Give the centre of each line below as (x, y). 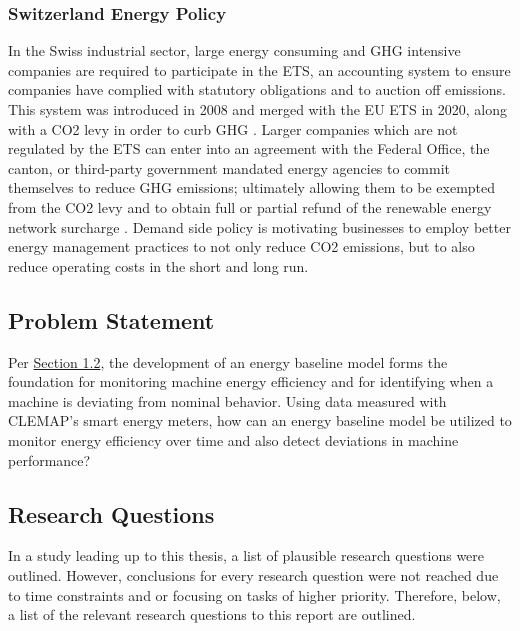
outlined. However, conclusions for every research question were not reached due (253, 574)
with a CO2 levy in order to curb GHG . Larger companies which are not (233, 128)
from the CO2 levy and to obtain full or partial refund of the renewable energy (250, 206)
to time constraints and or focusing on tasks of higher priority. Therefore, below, (254, 594)
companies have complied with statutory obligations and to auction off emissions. (257, 89)
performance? (49, 459)
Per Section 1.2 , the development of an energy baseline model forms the (228, 361)
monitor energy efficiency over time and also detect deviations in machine (233, 439)
